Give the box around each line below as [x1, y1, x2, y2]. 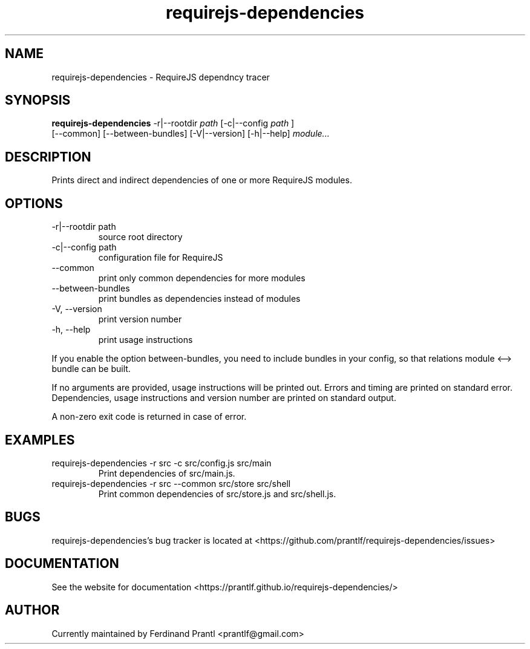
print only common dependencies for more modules [98, 273, 306, 284]
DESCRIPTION [5, 149, 91, 165]
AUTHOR [5, 602, 60, 618]
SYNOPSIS [5, 93, 71, 108]
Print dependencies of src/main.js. [98, 468, 235, 478]
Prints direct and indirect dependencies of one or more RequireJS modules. [51, 175, 352, 186]
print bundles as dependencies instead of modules [98, 293, 301, 304]
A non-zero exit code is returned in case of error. [51, 411, 247, 422]
